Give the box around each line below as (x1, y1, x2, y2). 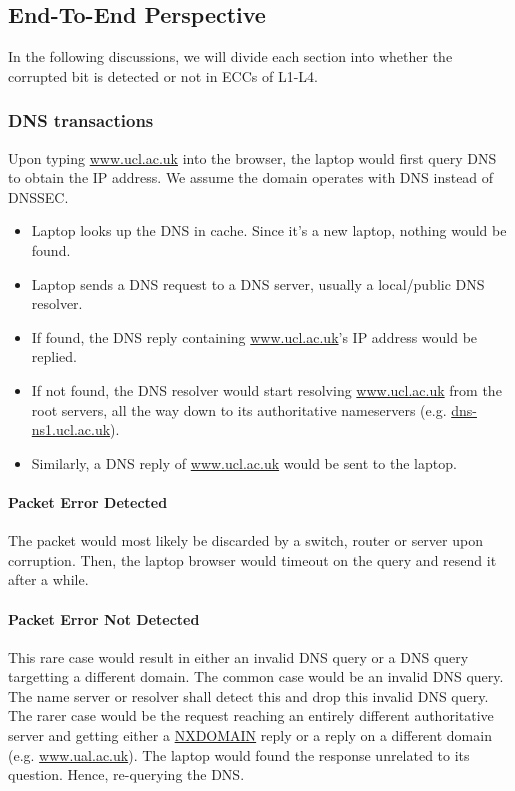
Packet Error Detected (8, 491, 168, 512)
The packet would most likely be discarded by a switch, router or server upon (8, 530, 483, 551)
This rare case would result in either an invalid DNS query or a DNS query (8, 646, 469, 667)
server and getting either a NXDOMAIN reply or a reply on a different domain (8, 725, 492, 746)
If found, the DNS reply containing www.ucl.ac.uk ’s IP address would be (31, 326, 478, 347)
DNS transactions (8, 108, 154, 133)
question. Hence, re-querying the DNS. (8, 764, 245, 785)
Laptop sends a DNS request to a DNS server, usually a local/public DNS (31, 273, 485, 294)
